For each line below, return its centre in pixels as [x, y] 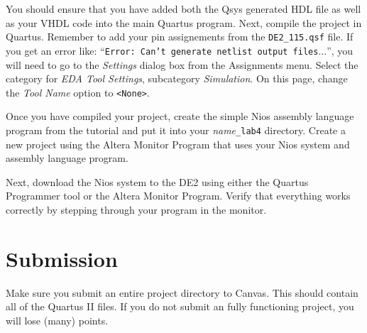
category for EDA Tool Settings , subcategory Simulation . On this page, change [177, 78]
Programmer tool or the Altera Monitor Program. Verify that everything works [178, 196]
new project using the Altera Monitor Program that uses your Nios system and [178, 144]
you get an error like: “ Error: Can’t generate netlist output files [162, 50]
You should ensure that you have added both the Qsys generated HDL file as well [183, 9]
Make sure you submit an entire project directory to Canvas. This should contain [182, 292]
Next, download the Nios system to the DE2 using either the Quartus [157, 181]
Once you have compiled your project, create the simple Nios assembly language [180, 116]
